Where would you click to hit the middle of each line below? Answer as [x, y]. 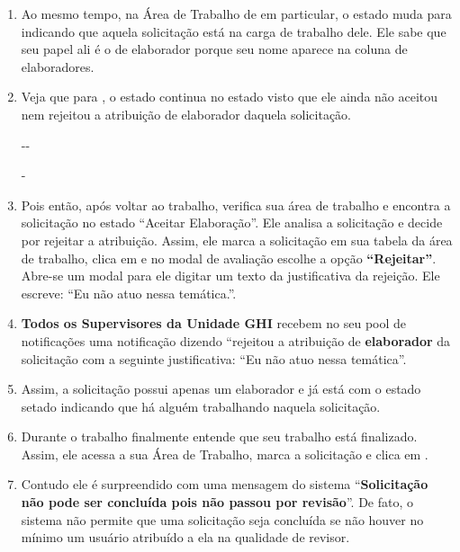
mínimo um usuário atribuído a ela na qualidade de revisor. [185, 537]
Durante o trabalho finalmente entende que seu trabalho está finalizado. [219, 436]
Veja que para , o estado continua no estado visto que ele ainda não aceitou [230, 97]
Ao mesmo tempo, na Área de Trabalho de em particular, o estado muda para [236, 13]
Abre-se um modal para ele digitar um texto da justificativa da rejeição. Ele [230, 276]
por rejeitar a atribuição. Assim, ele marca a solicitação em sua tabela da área [237, 240]
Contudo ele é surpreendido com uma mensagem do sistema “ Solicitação [225, 484]
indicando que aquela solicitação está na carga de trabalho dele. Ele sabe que [234, 31]
